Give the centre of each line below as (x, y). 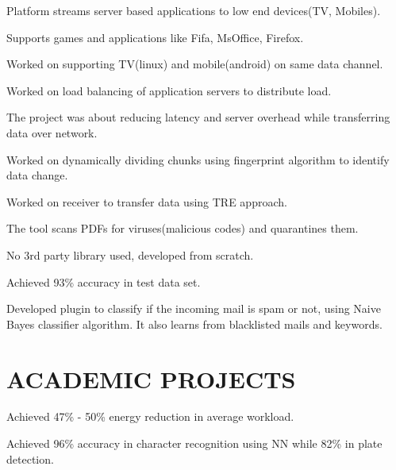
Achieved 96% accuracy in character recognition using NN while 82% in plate (194, 443)
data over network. (52, 132)
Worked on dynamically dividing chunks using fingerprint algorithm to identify (198, 159)
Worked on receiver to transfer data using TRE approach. (147, 201)
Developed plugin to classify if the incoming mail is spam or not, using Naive (194, 308)
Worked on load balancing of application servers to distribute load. (169, 90)
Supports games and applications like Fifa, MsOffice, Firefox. (155, 37)
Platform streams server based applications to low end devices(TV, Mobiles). (194, 10)
